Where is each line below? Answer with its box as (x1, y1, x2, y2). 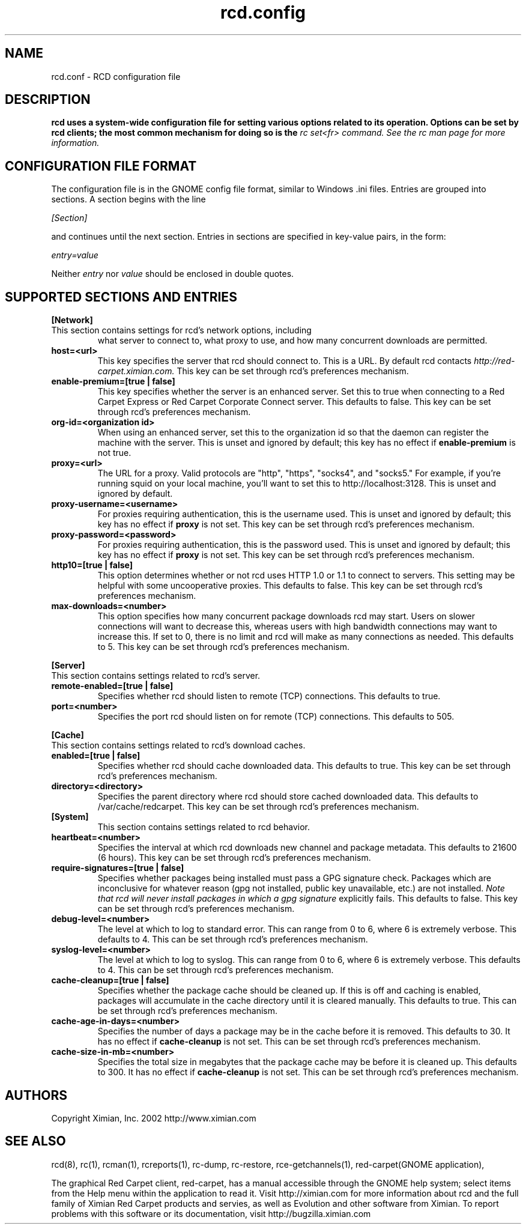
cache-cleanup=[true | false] (51, 975, 169, 986)
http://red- (474, 356, 515, 366)
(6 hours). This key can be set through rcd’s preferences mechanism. (97, 852, 371, 863)
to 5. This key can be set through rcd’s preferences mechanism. (97, 642, 349, 652)
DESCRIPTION (5, 92, 91, 108)
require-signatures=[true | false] (51, 863, 184, 873)
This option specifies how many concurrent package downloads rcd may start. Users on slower (97, 611, 476, 622)
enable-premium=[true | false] (51, 376, 175, 387)
